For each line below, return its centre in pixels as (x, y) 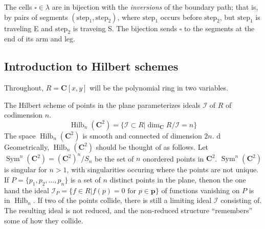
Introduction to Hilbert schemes (91, 66)
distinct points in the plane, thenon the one (178, 180)
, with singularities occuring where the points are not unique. (163, 169)
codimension (24, 115)
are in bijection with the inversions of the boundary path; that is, (155, 7)
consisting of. (241, 200)
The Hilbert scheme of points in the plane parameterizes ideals (102, 105)
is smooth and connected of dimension (142, 135)
